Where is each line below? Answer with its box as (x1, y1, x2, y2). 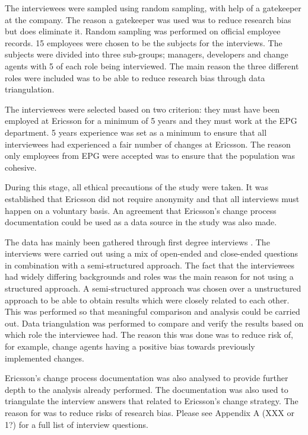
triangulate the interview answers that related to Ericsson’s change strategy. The (5, 395, 299, 407)
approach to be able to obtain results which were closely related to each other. (5, 293, 290, 306)
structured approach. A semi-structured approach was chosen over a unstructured (5, 282, 301, 295)
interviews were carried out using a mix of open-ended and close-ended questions (5, 247, 299, 260)
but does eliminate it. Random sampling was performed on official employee (5, 25, 281, 37)
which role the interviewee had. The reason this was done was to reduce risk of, (5, 328, 293, 341)
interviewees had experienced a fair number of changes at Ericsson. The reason (5, 137, 291, 150)
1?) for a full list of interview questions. (5, 418, 148, 430)
